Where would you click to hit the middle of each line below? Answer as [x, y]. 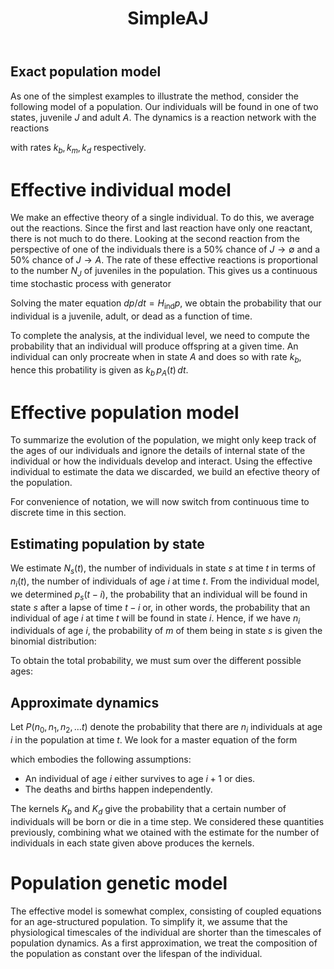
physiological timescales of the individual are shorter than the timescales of [166, 932]
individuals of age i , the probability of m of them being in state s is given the [166, 631]
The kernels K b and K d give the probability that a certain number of [148, 810]
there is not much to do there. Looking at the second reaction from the [155, 239]
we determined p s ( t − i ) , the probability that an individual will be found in [159, 595]
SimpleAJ [168, 18]
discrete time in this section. [68, 513]
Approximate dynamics [85, 702]
